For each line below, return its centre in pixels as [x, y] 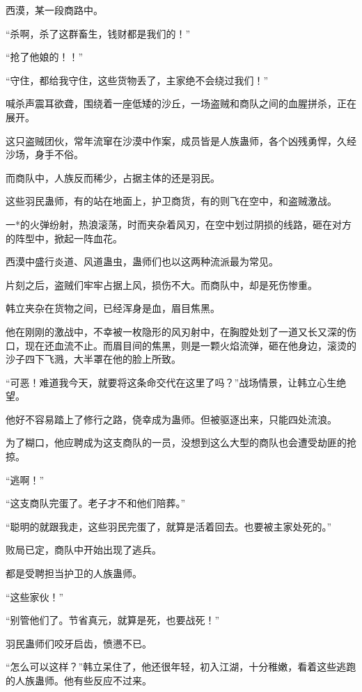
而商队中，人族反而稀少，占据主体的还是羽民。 [113, 177]
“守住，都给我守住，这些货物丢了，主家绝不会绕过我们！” [137, 80]
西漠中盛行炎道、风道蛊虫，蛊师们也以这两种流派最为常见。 [142, 261]
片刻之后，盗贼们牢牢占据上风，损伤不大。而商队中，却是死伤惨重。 [162, 284]
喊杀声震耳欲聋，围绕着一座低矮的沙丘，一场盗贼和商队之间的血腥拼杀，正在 [181, 103]
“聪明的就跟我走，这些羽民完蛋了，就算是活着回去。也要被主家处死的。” [169, 526]
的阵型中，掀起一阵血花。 [64, 238]
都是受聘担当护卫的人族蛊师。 [74, 573]
